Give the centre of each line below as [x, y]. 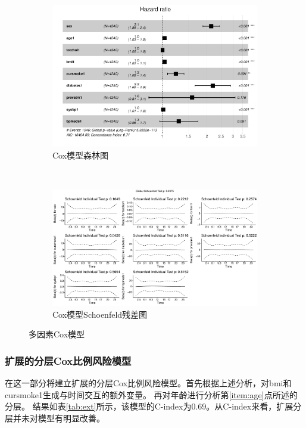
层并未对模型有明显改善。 [55, 418]
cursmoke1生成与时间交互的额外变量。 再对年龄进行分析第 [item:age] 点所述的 [151, 394]
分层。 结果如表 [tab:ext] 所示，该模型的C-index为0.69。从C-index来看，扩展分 [153, 406]
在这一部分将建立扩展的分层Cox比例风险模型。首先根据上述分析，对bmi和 [148, 383]
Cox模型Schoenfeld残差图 [100, 314]
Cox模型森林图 [81, 155]
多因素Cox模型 [57, 334]
